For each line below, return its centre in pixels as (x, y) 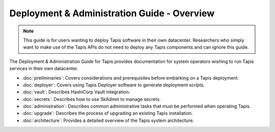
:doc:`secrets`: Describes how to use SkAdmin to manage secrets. (91, 99)
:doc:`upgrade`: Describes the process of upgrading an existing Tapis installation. (107, 113)
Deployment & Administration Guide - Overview (112, 13)
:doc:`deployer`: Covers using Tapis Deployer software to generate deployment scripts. (113, 85)
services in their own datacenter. (44, 69)
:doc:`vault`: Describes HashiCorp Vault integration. (76, 92)
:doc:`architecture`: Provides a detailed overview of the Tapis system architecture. (108, 120)
